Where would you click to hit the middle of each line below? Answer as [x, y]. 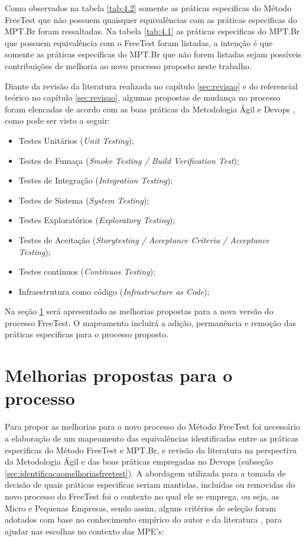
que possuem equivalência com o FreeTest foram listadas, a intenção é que [139, 42]
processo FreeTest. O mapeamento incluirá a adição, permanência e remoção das [150, 322]
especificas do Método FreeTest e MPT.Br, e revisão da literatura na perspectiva [151, 450]
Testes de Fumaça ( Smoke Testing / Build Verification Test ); [129, 160]
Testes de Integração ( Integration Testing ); [96, 180]
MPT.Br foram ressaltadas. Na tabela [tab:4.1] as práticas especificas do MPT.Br [152, 31]
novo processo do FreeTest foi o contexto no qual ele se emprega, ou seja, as [142, 496]
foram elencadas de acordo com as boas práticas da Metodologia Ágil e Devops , [150, 109]
